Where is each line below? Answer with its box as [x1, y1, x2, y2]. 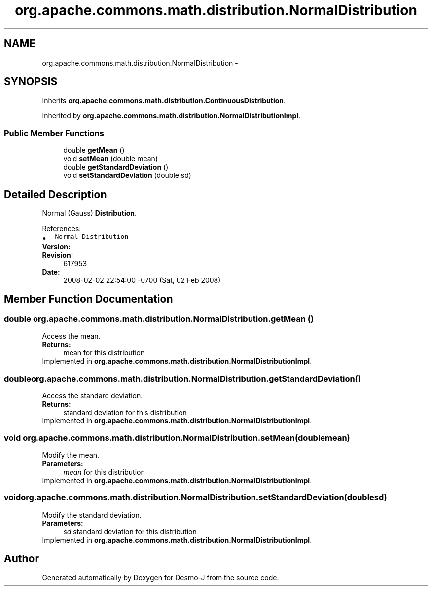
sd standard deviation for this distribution [63, 527, 197, 536]
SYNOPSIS [4, 75, 58, 88]
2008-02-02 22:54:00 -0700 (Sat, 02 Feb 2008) [63, 276, 221, 285]
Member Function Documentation [4, 293, 173, 306]
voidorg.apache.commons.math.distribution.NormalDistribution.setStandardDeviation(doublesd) [4, 492, 387, 503]
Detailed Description [4, 188, 107, 201]
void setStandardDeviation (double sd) [63, 171, 191, 180]
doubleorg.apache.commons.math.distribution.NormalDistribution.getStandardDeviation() [4, 373, 361, 383]
